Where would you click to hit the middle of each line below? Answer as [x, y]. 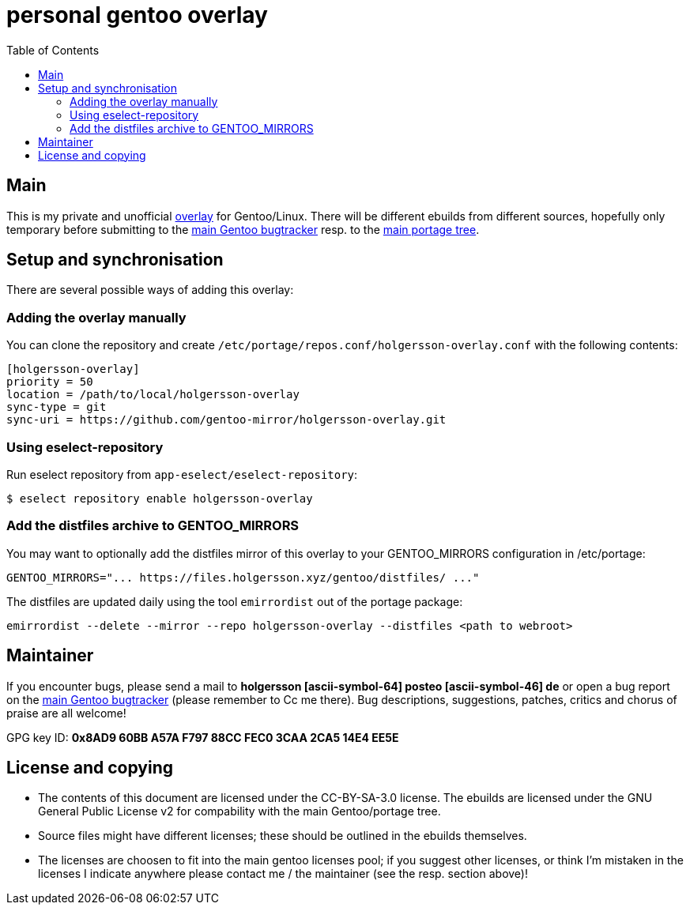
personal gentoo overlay [137, 15]
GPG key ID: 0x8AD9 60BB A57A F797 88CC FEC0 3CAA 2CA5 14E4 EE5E [203, 737]
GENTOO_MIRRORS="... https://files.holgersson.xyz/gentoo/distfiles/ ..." [243, 577]
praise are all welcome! [66, 713]
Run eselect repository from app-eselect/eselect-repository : [182, 474]
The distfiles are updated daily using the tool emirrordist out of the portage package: [235, 601]
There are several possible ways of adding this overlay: [150, 290]
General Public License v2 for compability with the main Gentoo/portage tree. [239, 811]
